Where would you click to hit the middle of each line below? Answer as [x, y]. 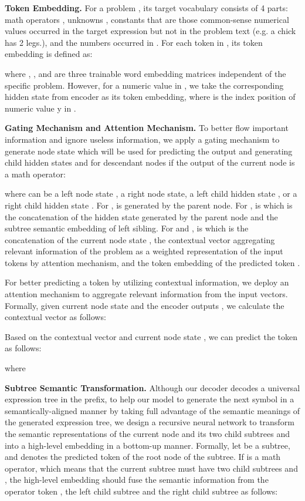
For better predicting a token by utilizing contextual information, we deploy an [147, 282]
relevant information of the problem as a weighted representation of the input [144, 251]
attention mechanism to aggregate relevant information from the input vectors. [146, 294]
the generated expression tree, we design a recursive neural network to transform [150, 422]
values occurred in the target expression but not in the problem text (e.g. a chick [150, 31]
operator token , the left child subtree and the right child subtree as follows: [141, 491]
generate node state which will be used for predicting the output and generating [149, 151]
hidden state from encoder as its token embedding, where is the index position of [150, 97]
